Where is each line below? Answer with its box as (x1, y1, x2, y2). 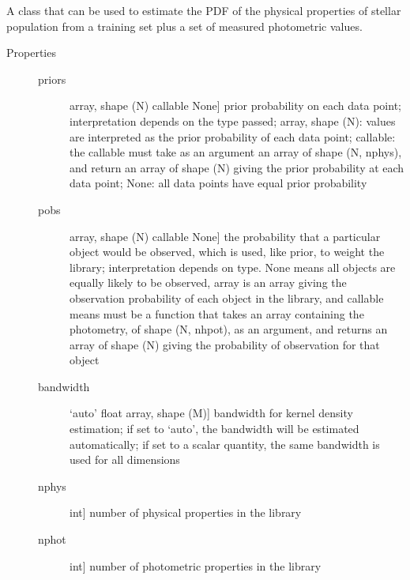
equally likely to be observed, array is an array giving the (70, 274, 347, 291)
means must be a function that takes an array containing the (70, 305, 364, 322)
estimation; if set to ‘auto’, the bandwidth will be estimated (70, 420, 359, 437)
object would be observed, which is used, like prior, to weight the (70, 243, 385, 260)
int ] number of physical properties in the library (70, 504, 302, 521)
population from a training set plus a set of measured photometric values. (6, 17, 363, 34)
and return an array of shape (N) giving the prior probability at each (70, 159, 404, 175)
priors (38, 70, 66, 87)
